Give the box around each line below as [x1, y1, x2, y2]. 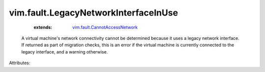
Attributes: [9, 60, 30, 66]
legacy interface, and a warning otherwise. [21, 49, 108, 54]
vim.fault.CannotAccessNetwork [72, 24, 138, 30]
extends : [33, 24, 53, 30]
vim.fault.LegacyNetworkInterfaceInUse [9, 7, 179, 18]
